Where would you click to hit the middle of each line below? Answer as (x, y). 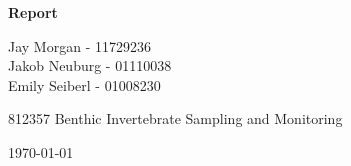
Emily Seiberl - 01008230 (84, 84)
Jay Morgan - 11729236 (79, 45)
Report (33, 12)
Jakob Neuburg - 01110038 (90, 65)
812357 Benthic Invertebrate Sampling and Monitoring (175, 118)
